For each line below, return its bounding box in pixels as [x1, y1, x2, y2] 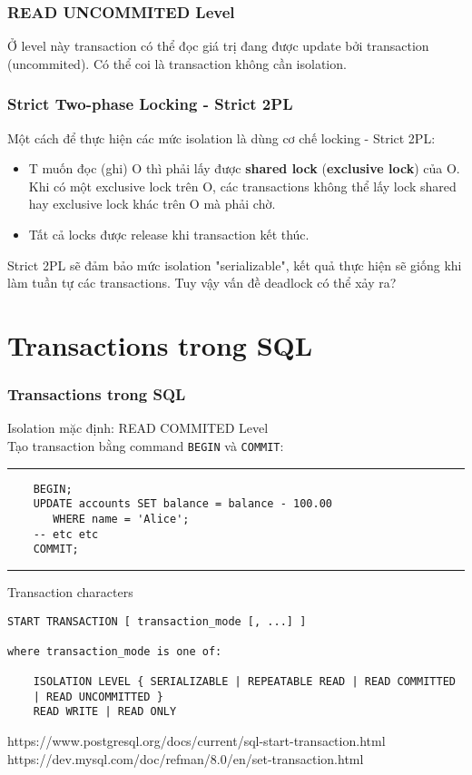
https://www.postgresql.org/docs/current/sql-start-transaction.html [7, 731, 386, 750]
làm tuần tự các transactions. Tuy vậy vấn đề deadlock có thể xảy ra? [7, 273, 397, 292]
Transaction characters [7, 582, 133, 601]
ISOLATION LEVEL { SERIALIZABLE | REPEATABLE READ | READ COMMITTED [33, 675, 456, 689]
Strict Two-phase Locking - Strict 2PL [7, 93, 293, 115]
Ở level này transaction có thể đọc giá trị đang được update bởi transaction [7, 36, 429, 55]
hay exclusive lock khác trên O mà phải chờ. [28, 194, 276, 213]
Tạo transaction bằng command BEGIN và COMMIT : [7, 436, 284, 455]
